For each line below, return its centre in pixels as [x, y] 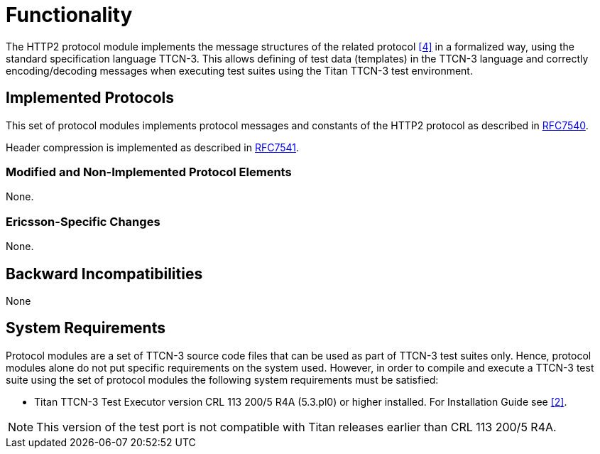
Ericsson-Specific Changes [83, 221]
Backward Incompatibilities [104, 274]
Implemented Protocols [90, 98]
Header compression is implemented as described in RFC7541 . [153, 147]
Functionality [69, 15]
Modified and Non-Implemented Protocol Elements [149, 172]
